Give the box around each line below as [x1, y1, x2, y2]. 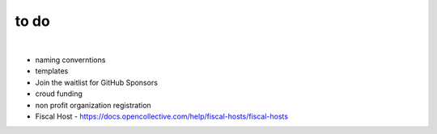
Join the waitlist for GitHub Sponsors [35, 77, 158, 87]
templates [35, 66, 69, 76]
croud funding [35, 89, 83, 98]
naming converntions [35, 55, 106, 65]
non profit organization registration [35, 100, 151, 110]
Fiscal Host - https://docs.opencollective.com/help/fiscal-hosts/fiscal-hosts [35, 111, 289, 121]
